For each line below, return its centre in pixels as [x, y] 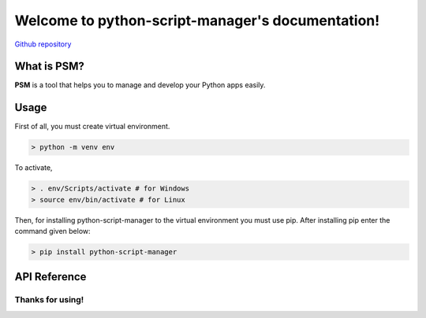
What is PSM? [49, 67]
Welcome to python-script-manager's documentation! [197, 20]
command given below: [52, 231]
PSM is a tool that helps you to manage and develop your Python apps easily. [140, 85]
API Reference [50, 277]
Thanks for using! [49, 300]
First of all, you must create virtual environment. [92, 127]
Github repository [43, 44]
